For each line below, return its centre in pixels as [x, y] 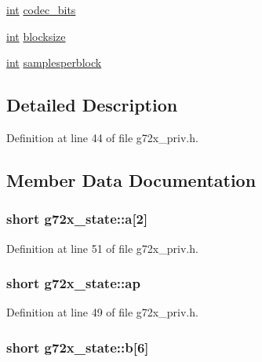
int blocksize [36, 36]
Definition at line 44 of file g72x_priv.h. [102, 137]
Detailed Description [92, 105]
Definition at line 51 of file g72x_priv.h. [102, 248]
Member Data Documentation [131, 179]
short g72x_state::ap [73, 283]
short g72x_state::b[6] [78, 347]
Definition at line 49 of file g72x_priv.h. [102, 312]
